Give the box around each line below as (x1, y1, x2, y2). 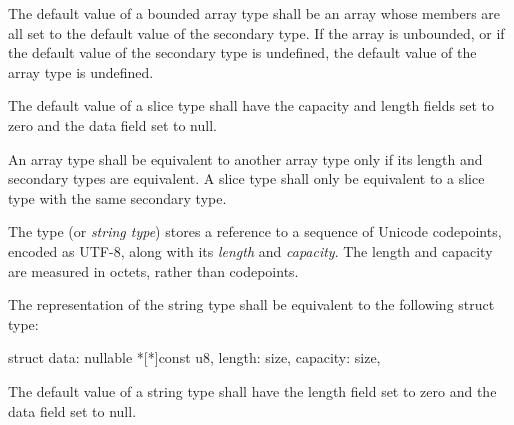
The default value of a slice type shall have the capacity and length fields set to (8, 95, 494, 116)
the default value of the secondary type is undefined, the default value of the (8, 42, 477, 63)
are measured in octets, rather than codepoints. (8, 260, 299, 281)
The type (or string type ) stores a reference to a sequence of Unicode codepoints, (8, 221, 502, 242)
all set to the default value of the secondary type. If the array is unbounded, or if (8, 22, 505, 43)
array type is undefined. (8, 61, 154, 82)
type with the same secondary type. (8, 187, 227, 208)
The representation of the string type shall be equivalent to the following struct (8, 294, 495, 315)
